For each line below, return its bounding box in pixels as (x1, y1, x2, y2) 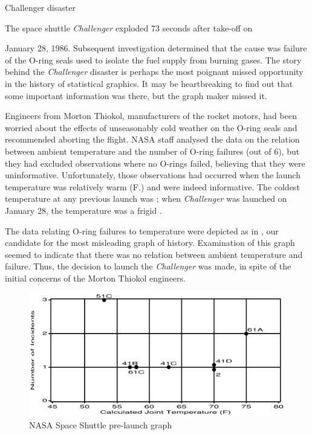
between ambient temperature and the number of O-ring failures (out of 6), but (5, 144, 300, 157)
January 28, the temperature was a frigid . (5, 204, 162, 216)
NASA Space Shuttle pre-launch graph (29, 419, 172, 431)
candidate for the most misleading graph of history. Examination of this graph (5, 236, 295, 249)
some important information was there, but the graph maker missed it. (5, 89, 267, 101)
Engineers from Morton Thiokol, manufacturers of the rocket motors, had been (5, 109, 297, 122)
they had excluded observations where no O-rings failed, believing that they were (5, 156, 305, 169)
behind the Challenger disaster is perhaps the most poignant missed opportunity (5, 65, 304, 78)
